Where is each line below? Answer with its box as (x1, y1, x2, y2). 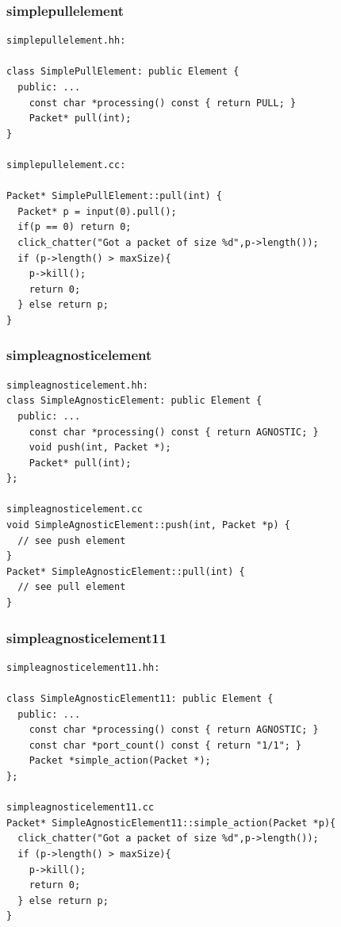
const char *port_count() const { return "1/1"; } (29, 739, 302, 751)
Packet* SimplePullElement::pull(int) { (6, 190, 223, 202)
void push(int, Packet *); (29, 442, 171, 454)
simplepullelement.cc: (6, 159, 126, 170)
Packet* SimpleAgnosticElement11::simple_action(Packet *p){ (6, 817, 336, 829)
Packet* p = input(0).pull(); (17, 205, 177, 217)
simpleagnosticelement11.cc (6, 802, 155, 814)
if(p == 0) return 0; (17, 221, 132, 233)
